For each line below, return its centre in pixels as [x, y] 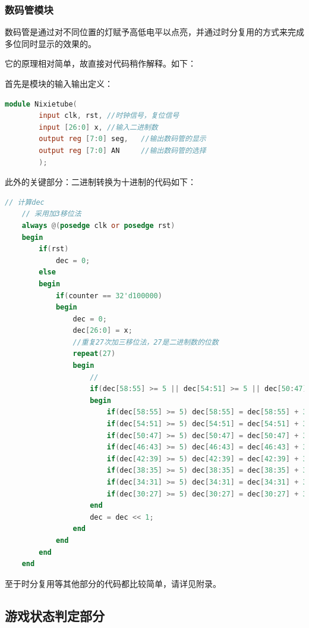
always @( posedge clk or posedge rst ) [98, 225]
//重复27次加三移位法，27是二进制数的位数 [146, 342]
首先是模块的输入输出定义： [59, 83]
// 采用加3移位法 [51, 214]
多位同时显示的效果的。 [51, 43]
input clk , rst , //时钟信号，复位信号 [109, 116]
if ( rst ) [54, 249]
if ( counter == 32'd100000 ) [109, 296]
